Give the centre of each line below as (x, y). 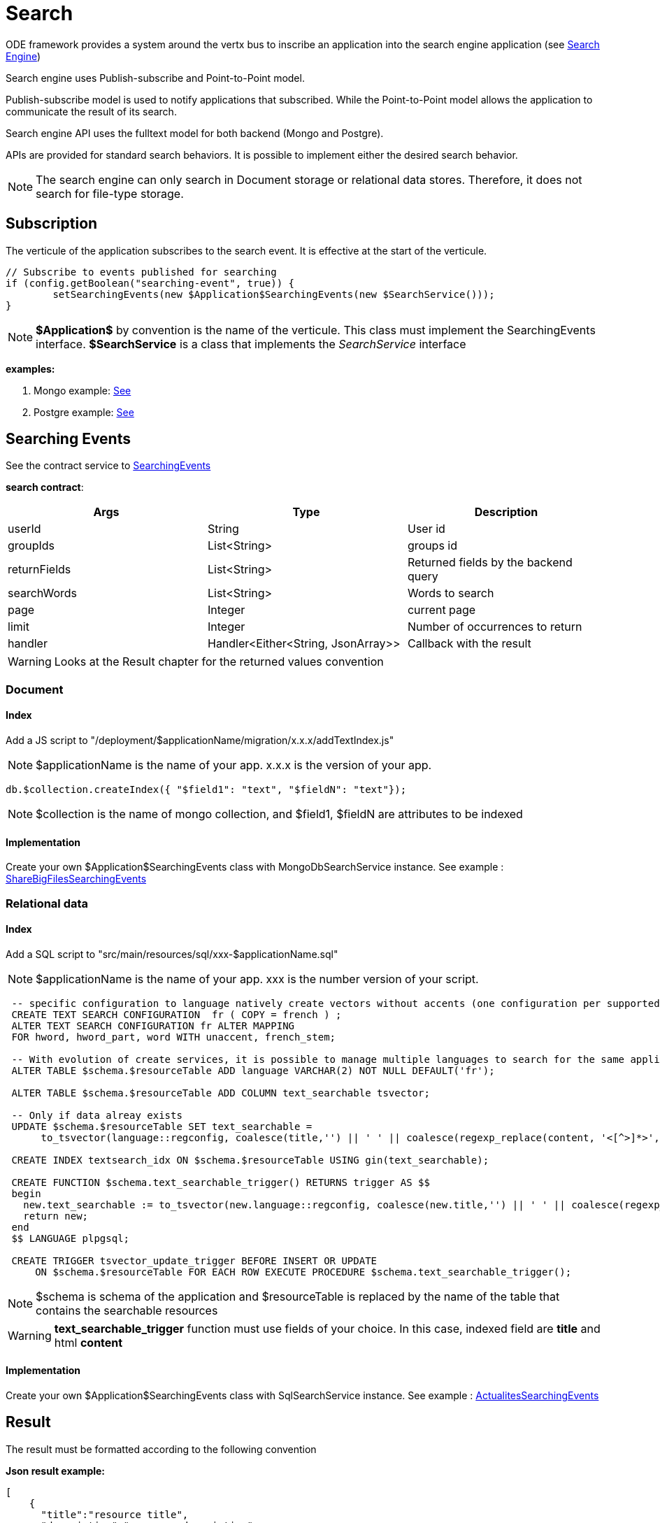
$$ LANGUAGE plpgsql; (71, 1238)
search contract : (45, 487)
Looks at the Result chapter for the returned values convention (219, 662)
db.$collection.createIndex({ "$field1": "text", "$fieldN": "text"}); (206, 790)
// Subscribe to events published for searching (141, 272)
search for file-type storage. (110, 193)
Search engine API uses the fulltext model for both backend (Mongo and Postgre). (195, 133)
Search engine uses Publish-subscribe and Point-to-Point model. (155, 78)
